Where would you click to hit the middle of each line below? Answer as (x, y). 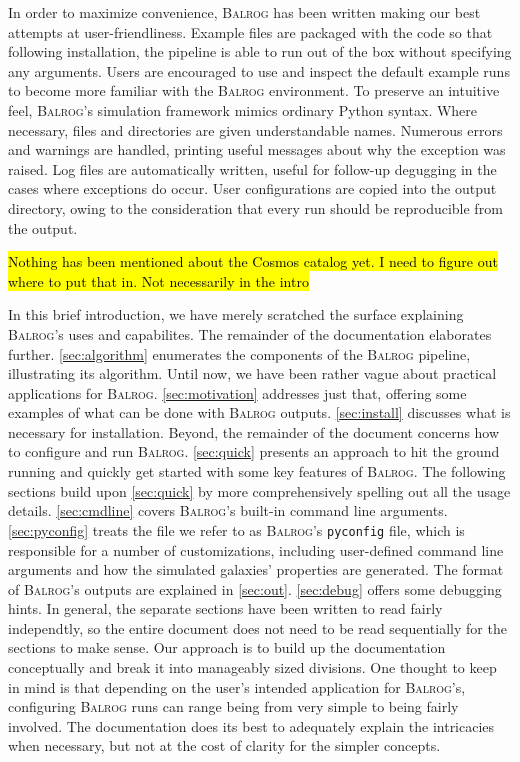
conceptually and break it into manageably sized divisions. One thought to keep (252, 667)
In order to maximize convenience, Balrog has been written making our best (244, 12)
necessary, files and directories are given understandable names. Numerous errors (255, 129)
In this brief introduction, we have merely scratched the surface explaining (236, 314)
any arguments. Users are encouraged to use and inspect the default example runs (259, 70)
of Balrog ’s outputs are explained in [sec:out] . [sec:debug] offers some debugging (255, 588)
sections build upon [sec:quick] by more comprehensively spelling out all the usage (259, 490)
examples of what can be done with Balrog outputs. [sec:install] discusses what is (259, 412)
